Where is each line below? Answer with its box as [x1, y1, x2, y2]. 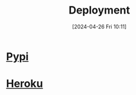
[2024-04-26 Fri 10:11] [72, 23, 127, 30]
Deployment [69, 4, 130, 17]
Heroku [6, 77, 43, 90]
